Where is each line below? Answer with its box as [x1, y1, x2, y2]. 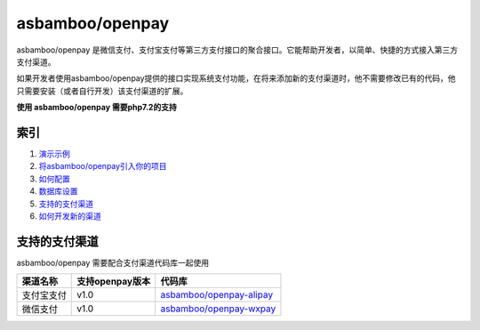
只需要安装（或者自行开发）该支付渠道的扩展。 [16, 85, 188, 96]
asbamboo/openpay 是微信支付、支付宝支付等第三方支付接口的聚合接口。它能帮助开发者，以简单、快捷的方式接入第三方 [16, 44, 459, 55]
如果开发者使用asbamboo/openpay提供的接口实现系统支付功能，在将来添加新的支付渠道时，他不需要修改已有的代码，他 [16, 73, 457, 84]
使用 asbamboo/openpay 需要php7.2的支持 [16, 102, 177, 113]
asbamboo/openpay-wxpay [160, 302, 276, 315]
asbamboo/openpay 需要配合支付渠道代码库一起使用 [16, 257, 210, 268]
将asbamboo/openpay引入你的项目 [38, 161, 168, 172]
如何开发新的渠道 [38, 210, 101, 221]
